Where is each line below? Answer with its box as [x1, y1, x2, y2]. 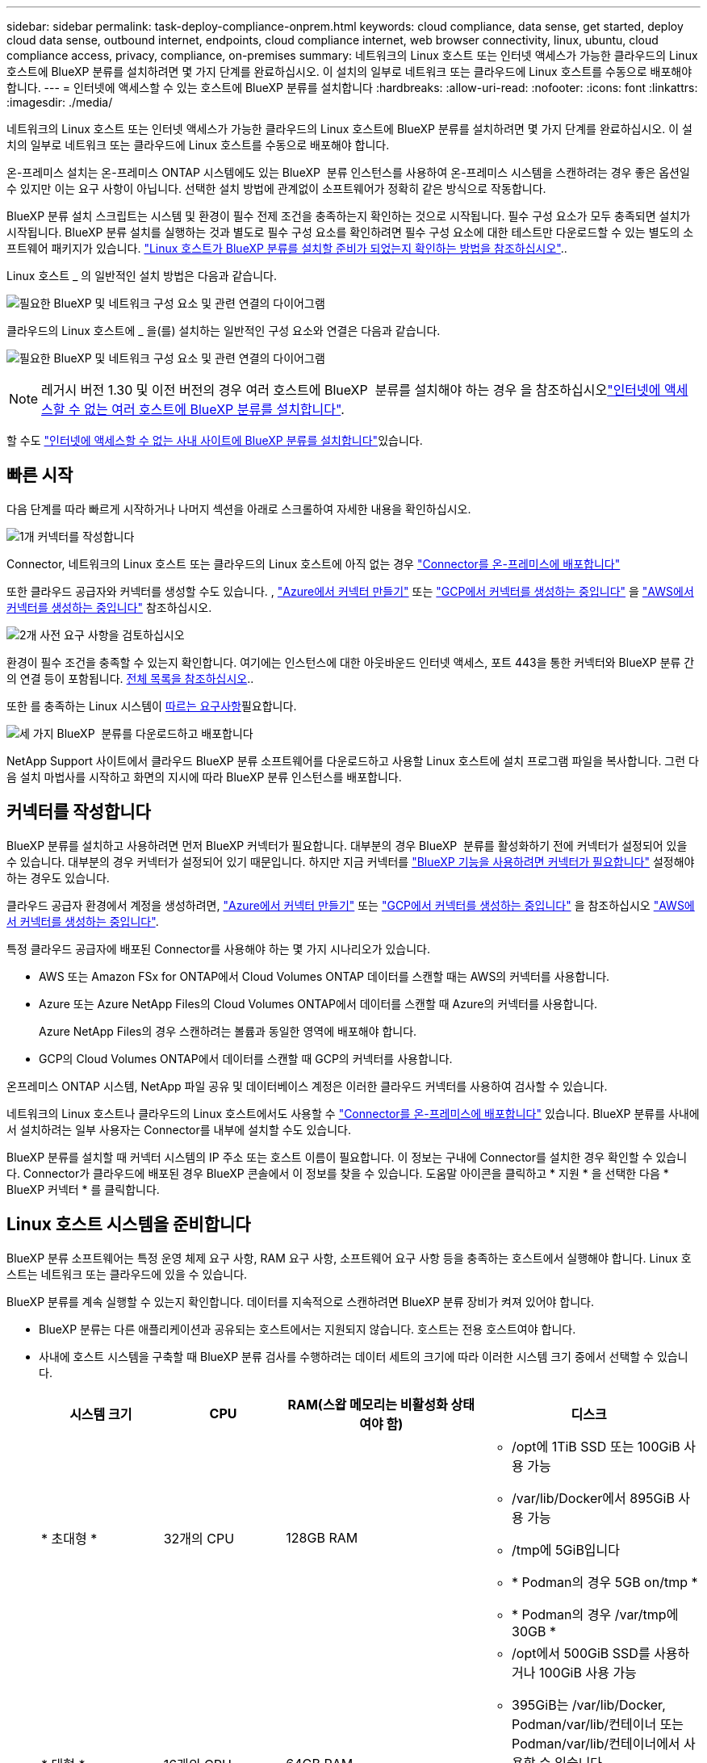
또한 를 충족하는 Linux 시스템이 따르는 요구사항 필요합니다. [6, 698, 297, 713]
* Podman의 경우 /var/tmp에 [512, 1606, 679, 1623]
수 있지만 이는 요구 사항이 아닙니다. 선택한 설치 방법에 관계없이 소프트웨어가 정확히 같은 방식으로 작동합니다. [6, 182, 546, 195]
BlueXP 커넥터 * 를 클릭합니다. [6, 1182, 160, 1196]
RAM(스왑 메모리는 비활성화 [287, 1396, 448, 1413]
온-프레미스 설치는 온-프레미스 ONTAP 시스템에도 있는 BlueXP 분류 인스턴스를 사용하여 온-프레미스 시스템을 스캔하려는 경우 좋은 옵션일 [6, 165, 690, 179]
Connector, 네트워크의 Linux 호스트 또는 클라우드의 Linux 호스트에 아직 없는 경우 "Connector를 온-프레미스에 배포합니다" [6, 556, 621, 571]
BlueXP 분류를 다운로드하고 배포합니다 [56, 726, 253, 740]
